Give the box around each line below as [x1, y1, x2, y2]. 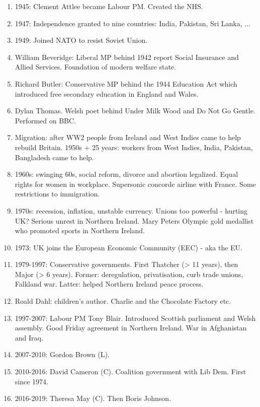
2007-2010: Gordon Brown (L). [15, 349, 110, 360]
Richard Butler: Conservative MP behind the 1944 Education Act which [15, 78, 237, 89]
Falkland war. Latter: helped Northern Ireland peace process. [15, 279, 204, 289]
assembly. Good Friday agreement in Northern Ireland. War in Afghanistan [15, 322, 247, 333]
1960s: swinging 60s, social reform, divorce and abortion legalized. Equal [15, 169, 238, 179]
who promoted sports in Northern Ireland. [15, 225, 145, 236]
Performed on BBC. [15, 115, 76, 125]
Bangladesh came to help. [15, 152, 94, 162]
